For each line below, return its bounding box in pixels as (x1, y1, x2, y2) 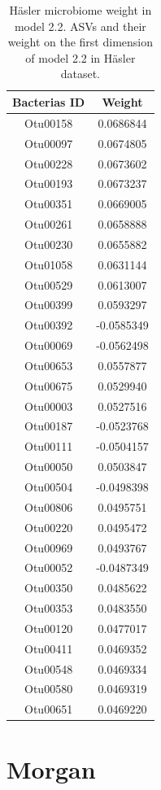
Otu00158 (24, 114, 73, 131)
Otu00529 (24, 276, 73, 293)
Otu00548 (24, 660, 73, 677)
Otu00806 (24, 498, 73, 515)
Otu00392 (24, 316, 73, 334)
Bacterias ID (12, 93, 85, 110)
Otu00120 (24, 619, 73, 636)
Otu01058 (24, 255, 73, 273)
